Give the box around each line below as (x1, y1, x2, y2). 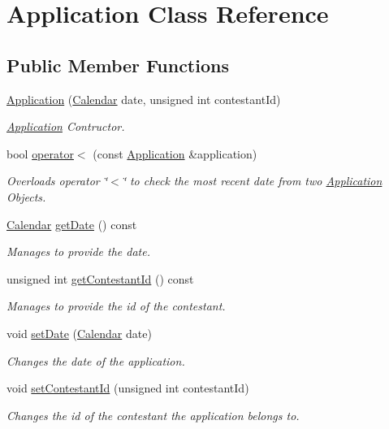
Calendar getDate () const (6, 215, 137, 232)
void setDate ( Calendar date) (6, 324, 152, 341)
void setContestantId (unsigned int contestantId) (6, 379, 249, 396)
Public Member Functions (6, 52, 229, 77)
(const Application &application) (93, 145, 257, 162)
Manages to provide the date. (6, 243, 150, 260)
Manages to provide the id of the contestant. (6, 297, 226, 314)
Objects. (6, 188, 46, 205)
